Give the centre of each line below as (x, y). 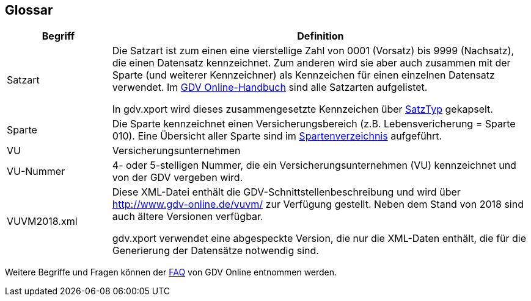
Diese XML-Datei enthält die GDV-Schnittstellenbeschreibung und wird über (286, 192)
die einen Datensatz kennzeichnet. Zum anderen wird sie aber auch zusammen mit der (311, 63)
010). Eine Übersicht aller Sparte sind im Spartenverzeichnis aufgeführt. (277, 136)
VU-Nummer (36, 172)
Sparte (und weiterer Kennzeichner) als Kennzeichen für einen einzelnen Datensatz (303, 75)
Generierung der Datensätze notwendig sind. (215, 251)
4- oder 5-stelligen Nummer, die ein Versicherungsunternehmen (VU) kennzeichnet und (314, 165)
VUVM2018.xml (42, 221)
